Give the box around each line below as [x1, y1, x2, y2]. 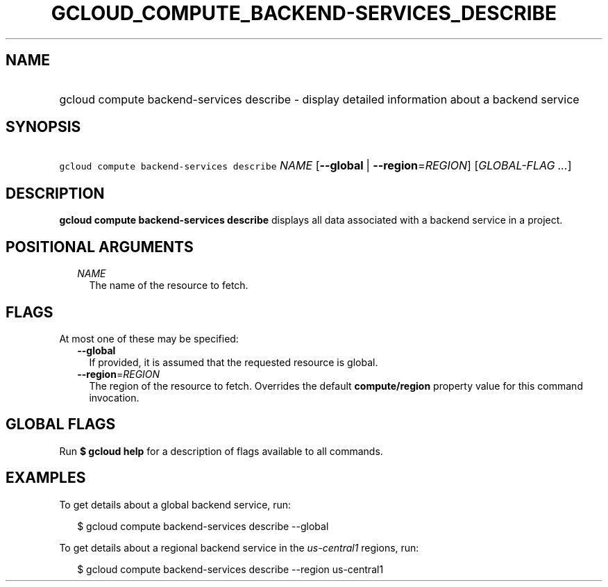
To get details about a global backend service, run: [59, 498, 292, 511]
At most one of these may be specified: [59, 332, 239, 345]
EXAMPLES [6, 469, 86, 487]
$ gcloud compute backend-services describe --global [77, 520, 329, 532]
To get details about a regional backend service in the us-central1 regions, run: [59, 541, 419, 554]
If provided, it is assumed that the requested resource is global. [89, 356, 378, 368]
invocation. [89, 391, 140, 404]
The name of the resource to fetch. [89, 279, 248, 292]
